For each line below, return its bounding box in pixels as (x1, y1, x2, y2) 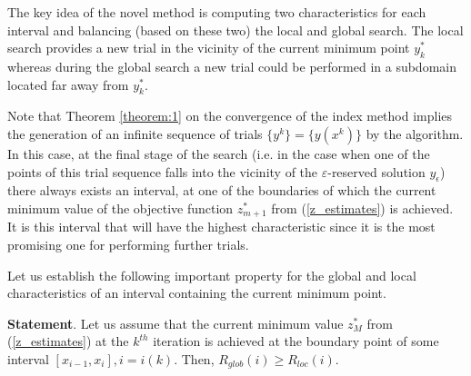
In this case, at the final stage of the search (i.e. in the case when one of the (7, 143, 430, 163)
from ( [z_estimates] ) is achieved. (271, 198, 454, 217)
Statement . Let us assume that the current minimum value (7, 313, 344, 332)
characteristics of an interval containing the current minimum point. (7, 283, 386, 302)
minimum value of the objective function (7, 198, 234, 217)
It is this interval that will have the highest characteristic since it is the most (7, 217, 436, 236)
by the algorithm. (366, 124, 464, 143)
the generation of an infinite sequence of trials (7, 124, 263, 143)
